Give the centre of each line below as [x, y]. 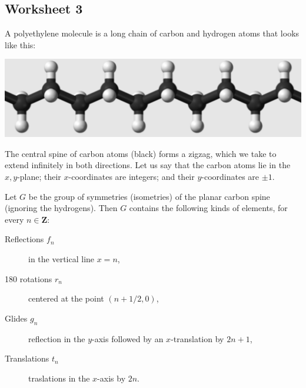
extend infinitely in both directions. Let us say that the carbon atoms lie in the [148, 165]
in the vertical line [61, 259]
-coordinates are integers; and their [132, 177]
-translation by [197, 338]
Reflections [24, 239]
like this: [20, 44]
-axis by [112, 378]
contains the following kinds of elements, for [208, 208]
